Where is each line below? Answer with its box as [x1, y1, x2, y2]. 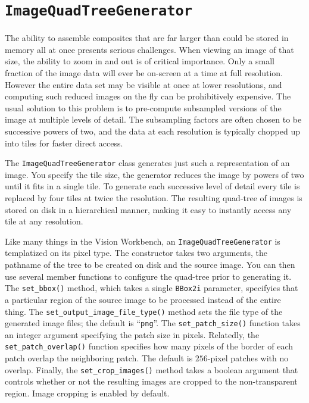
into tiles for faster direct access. [5, 136, 123, 149]
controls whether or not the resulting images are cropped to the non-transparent [5, 375, 298, 388]
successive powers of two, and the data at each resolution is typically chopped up [5, 125, 300, 137]
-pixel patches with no [207, 352, 289, 364]
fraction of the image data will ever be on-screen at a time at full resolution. [5, 67, 283, 79]
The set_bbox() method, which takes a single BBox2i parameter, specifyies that [5, 282, 298, 294]
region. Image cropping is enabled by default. [5, 386, 170, 399]
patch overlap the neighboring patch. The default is [5, 352, 193, 364]
